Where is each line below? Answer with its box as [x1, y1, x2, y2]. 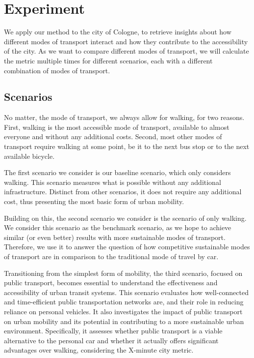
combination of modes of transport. [4, 65, 110, 75]
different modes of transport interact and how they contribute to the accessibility [4, 36, 248, 46]
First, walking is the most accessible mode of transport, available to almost [4, 121, 229, 132]
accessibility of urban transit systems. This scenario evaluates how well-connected [4, 287, 249, 297]
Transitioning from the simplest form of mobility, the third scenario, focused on [4, 268, 243, 278]
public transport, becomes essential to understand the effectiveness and [4, 277, 218, 288]
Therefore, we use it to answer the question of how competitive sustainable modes [4, 241, 250, 252]
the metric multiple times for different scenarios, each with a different [4, 55, 213, 65]
